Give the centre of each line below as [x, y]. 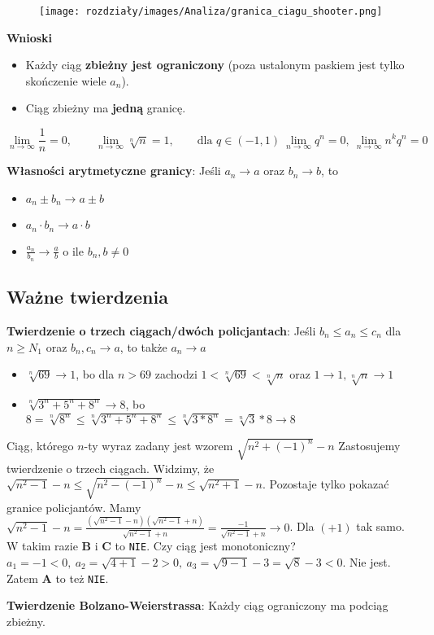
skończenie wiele [66, 80]
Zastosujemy [369, 445]
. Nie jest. [367, 562]
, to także [143, 346]
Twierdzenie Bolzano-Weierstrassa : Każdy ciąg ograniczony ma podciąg [197, 605]
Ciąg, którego [40, 445]
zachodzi [176, 374]
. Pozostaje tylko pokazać [325, 484]
